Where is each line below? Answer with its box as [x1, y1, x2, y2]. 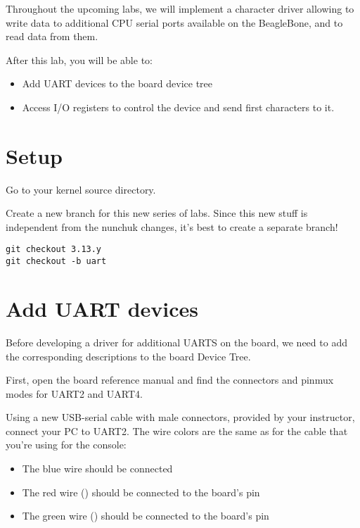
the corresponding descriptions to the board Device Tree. [6, 348, 251, 363]
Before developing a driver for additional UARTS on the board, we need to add [6, 334, 347, 349]
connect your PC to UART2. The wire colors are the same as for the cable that [6, 423, 348, 438]
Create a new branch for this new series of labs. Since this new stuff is [6, 206, 308, 220]
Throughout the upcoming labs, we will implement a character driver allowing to [6, 1, 354, 15]
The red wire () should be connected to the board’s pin [22, 484, 260, 499]
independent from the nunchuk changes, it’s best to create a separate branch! [6, 219, 338, 234]
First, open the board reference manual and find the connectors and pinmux [6, 372, 334, 387]
